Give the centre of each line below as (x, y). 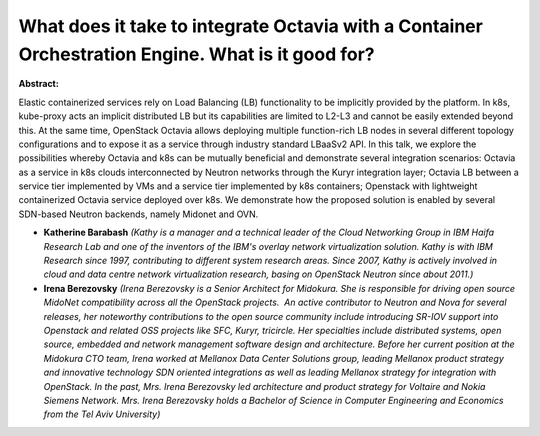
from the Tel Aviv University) (102, 414)
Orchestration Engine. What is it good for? (196, 54)
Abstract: (38, 84)
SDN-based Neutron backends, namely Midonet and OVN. (138, 214)
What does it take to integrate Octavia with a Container (251, 26)
